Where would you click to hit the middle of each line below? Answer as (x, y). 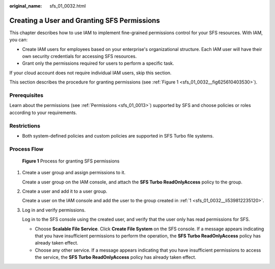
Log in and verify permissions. (54, 210)
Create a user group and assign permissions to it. (74, 173)
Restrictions (25, 126)
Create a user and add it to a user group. (65, 192)
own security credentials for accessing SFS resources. (79, 57)
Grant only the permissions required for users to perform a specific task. (98, 63)
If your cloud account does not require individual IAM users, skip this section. (90, 73)
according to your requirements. (43, 113)
